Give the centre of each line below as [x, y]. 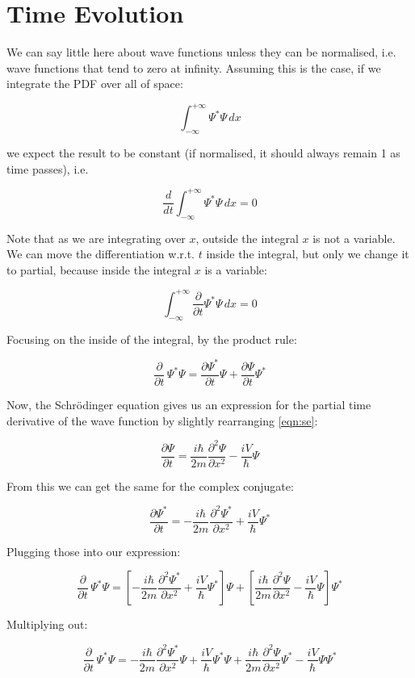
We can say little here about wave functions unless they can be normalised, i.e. [201, 52]
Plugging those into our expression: [94, 551]
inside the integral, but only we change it [308, 254]
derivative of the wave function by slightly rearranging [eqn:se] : [162, 420]
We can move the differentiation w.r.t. [101, 254]
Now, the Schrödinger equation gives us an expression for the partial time [189, 404]
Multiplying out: [47, 624]
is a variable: [236, 269]
